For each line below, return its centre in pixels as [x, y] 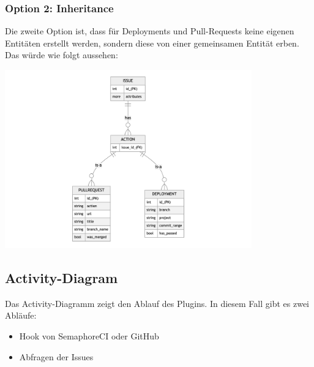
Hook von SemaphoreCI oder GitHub [89, 335]
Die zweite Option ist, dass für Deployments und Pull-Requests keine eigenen [150, 31]
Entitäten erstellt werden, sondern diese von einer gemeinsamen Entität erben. [152, 43]
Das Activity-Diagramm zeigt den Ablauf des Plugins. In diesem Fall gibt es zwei [157, 303]
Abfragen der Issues [56, 356]
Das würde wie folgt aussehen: [62, 55]
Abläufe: [21, 315]
